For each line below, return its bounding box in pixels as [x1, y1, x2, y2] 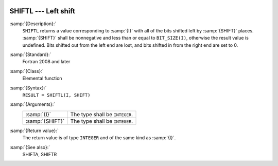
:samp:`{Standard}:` [9, 51, 51, 58]
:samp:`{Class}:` [9, 68, 44, 74]
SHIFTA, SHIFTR [22, 151, 57, 157]
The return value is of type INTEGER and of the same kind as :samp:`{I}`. [22, 135, 176, 141]
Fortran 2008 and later [22, 59, 71, 65]
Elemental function [22, 75, 62, 82]
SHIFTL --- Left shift [9, 7, 76, 15]
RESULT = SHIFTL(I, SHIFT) [22, 93, 91, 98]
